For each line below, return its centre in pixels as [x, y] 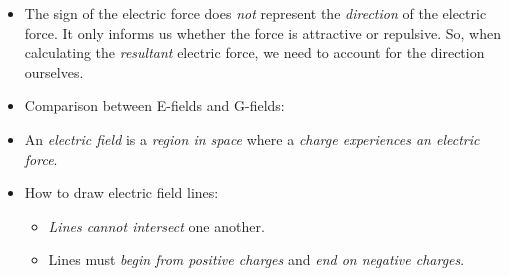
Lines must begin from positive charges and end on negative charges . [256, 259]
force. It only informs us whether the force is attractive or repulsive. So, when [262, 32]
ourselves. [54, 71]
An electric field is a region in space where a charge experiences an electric [252, 138]
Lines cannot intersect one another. [156, 225]
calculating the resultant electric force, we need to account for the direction [254, 52]
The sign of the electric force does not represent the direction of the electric [255, 13]
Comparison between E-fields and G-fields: [154, 105]
